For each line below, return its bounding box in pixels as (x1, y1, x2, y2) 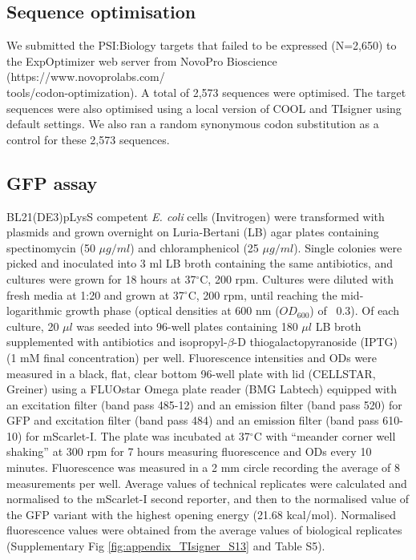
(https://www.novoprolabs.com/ (6, 68, 165, 85)
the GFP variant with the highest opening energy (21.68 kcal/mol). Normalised (6, 506, 397, 522)
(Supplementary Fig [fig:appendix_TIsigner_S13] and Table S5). (6, 538, 325, 554)
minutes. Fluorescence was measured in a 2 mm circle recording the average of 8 (6, 459, 401, 476)
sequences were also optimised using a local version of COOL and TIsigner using (6, 99, 402, 116)
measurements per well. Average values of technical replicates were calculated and (6, 474, 407, 491)
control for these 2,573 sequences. (6, 131, 170, 147)
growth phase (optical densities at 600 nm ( (65, 302, 280, 319)
